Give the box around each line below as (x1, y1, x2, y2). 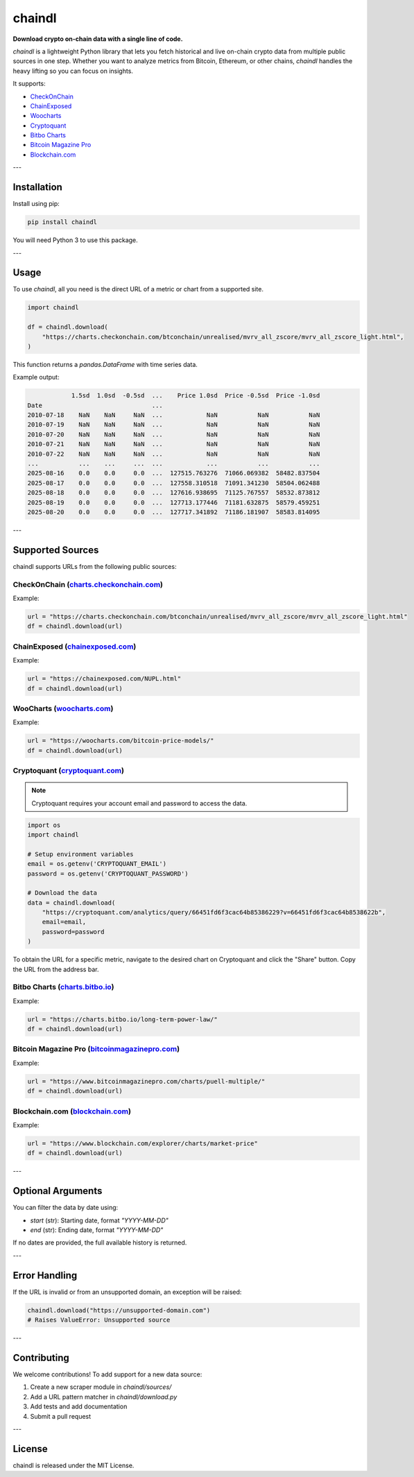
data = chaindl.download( (27, 898, 116, 907)
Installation (12, 181, 62, 194)
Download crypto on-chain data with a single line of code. (12, 35, 183, 43)
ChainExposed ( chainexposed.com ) (12, 642, 137, 651)
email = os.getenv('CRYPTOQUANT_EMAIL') (27, 860, 166, 868)
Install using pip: (12, 200, 60, 208)
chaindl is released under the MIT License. (12, 1461, 135, 1469)
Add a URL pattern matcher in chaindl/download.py (30, 1392, 178, 1401)
